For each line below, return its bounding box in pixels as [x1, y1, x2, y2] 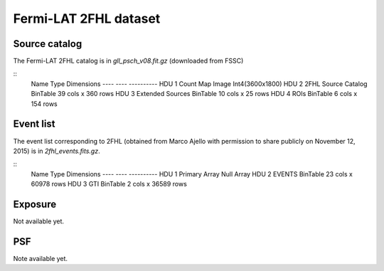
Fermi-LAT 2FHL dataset [13, 11, 161, 26]
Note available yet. [13, 254, 68, 262]
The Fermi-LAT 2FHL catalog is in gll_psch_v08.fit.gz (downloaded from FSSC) [13, 57, 244, 65]
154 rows [31, 100, 58, 108]
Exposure [13, 198, 57, 210]
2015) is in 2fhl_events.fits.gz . [13, 147, 100, 155]
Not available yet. [13, 217, 64, 225]
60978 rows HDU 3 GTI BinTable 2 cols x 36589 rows [31, 180, 188, 188]
